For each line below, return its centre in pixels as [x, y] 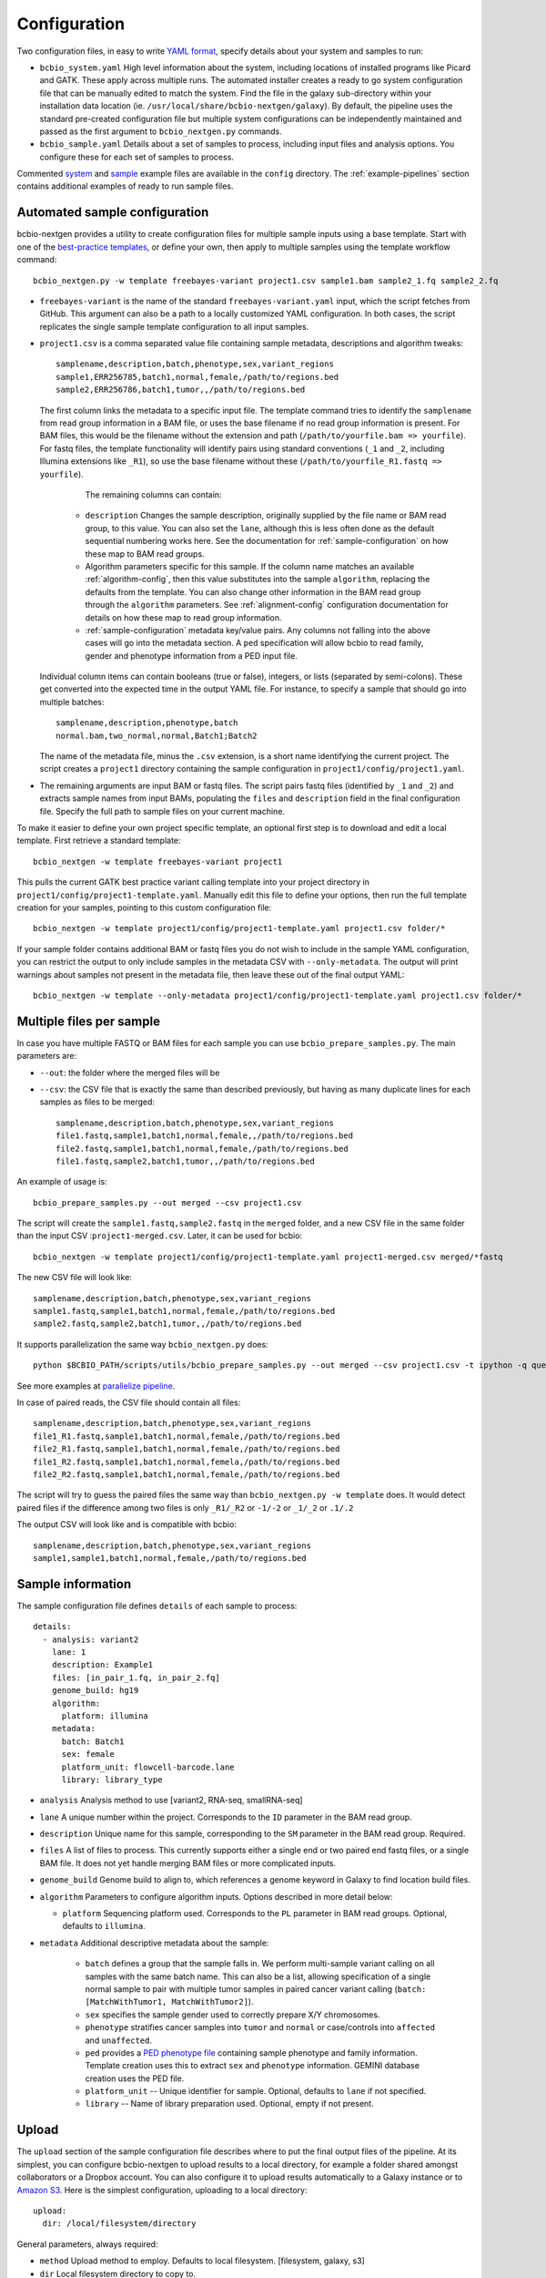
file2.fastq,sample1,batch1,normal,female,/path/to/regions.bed [202, 1149]
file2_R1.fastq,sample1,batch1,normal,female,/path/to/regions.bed [187, 1449]
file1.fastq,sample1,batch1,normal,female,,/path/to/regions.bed [205, 1136]
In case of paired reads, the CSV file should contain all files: [129, 1402]
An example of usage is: [62, 1182]
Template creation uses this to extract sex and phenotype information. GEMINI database [253, 2066]
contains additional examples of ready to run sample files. [125, 186]
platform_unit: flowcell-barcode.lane [148, 1767]
